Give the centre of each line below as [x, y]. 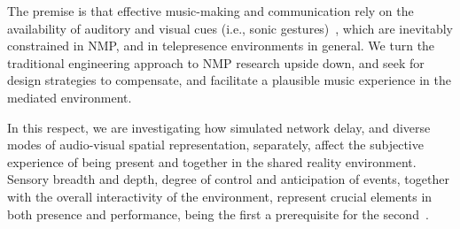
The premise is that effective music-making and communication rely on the [211, 11]
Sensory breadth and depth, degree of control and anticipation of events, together [228, 179]
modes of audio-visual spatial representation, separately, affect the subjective [215, 145]
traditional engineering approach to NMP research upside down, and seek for [216, 62]
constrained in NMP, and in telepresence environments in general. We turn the [221, 46]
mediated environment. [70, 97]
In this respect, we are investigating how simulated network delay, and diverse [219, 127]
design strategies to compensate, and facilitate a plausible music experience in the [230, 80]
